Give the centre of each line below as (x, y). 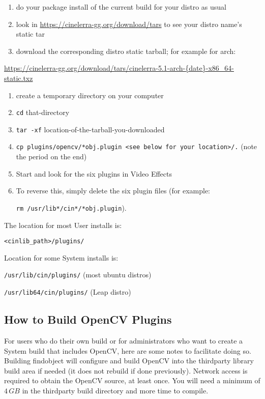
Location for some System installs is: (61, 257)
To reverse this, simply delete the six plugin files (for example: (113, 191)
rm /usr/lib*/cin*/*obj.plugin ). (71, 207)
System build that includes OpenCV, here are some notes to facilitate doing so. (128, 350)
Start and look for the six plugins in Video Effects (94, 173)
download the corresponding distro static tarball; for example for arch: (126, 51)
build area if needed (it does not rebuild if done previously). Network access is (126, 370)
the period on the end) (51, 156)
